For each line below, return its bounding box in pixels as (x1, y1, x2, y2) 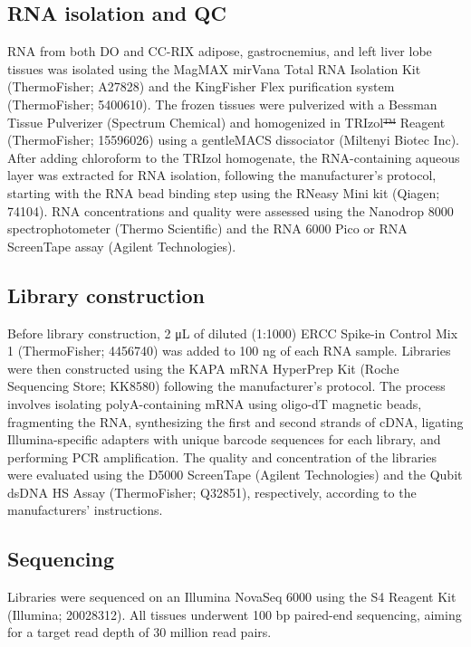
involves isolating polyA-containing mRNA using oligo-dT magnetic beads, (7, 394, 422, 413)
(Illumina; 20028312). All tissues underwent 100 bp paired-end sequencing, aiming (7, 604, 462, 623)
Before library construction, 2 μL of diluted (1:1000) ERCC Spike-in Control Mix (7, 323, 458, 342)
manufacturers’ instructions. (7, 500, 163, 519)
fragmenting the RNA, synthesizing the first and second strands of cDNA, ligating (7, 412, 464, 431)
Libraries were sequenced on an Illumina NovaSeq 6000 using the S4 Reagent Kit (7, 587, 457, 606)
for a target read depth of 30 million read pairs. (7, 623, 272, 642)
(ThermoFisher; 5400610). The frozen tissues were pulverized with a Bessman (7, 94, 437, 113)
